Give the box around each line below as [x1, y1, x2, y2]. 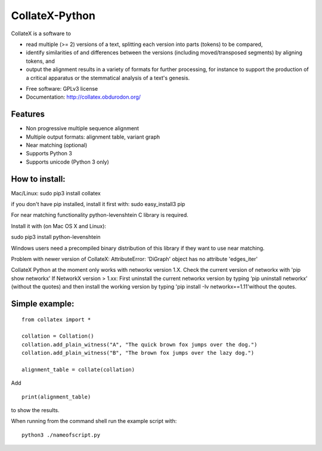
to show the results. [11, 407, 60, 414]
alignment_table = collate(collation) [21, 366, 135, 373]
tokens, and [26, 57, 55, 65]
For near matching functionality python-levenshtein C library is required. [11, 211, 189, 219]
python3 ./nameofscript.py [21, 431, 101, 438]
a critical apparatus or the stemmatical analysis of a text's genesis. [26, 74, 190, 81]
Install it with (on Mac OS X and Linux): [11, 222, 107, 229]
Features [11, 109, 45, 119]
